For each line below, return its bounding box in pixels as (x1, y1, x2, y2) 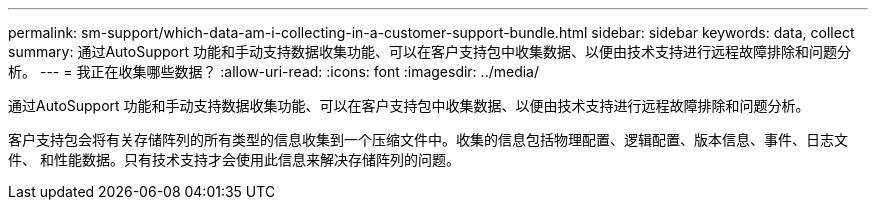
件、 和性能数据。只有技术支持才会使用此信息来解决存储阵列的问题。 (8, 151, 460, 168)
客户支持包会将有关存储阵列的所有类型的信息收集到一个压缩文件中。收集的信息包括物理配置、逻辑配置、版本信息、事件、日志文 (8, 131, 848, 148)
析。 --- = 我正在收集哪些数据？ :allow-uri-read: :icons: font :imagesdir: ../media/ (8, 63, 540, 80)
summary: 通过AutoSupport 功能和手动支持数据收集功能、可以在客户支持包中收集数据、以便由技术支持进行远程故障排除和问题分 (8, 43, 851, 60)
